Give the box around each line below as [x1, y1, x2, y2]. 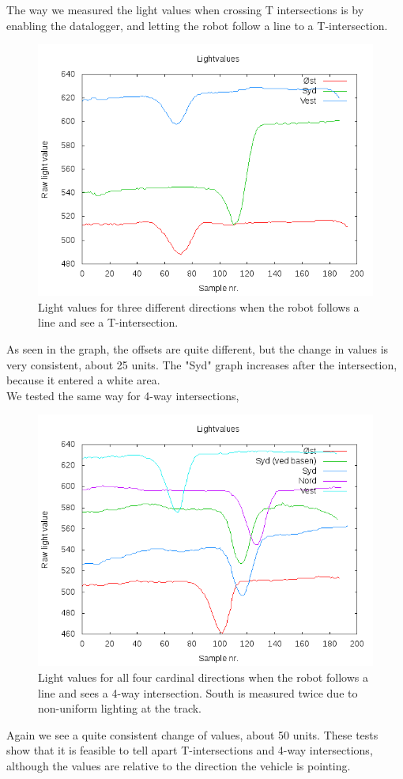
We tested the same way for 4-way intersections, [6, 387, 239, 403]
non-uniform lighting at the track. [38, 700, 202, 717]
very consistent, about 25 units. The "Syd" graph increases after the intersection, [6, 356, 397, 372]
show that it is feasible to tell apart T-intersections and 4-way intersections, [6, 742, 373, 758]
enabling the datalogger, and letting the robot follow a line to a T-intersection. [6, 17, 388, 33]
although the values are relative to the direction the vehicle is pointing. [6, 757, 351, 773]
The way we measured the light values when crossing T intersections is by [6, 2, 364, 17]
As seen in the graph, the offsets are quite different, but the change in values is [6, 340, 389, 357]
